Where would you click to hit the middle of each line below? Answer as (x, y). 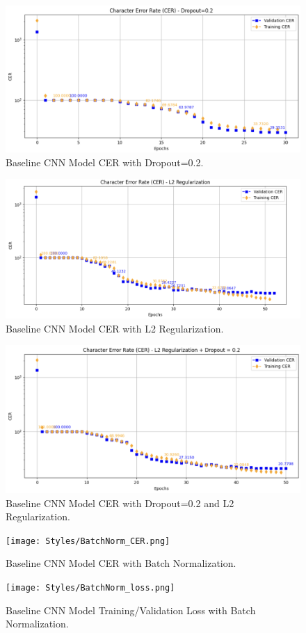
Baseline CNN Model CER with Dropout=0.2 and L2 (120, 503)
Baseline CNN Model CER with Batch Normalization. (121, 563)
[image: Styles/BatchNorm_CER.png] (88, 541)
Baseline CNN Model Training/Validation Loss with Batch (131, 610)
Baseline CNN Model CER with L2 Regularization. (115, 328)
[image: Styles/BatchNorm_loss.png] (90, 588)
